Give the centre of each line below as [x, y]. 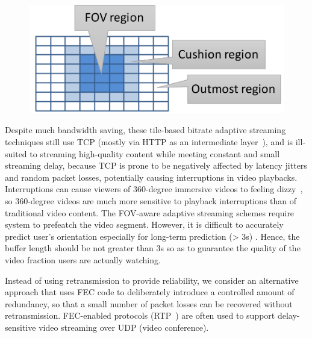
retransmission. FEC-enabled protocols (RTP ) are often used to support [140, 315]
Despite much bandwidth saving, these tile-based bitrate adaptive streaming [145, 130]
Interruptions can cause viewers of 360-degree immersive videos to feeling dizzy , [154, 189]
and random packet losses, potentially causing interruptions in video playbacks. [151, 177]
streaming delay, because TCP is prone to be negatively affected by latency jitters [156, 165]
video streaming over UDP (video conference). [124, 327]
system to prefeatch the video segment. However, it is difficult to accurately [144, 224]
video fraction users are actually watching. [83, 259]
